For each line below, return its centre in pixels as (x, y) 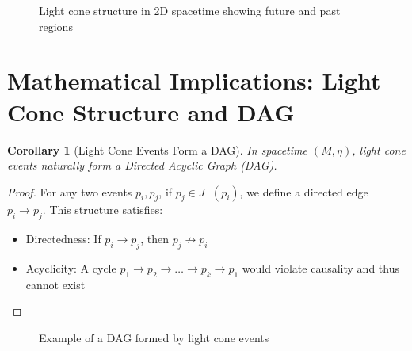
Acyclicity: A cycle (71, 268)
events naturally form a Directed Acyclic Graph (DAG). (142, 165)
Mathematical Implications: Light (194, 80)
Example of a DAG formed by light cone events (154, 338)
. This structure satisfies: (103, 210)
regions (56, 26)
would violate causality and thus (320, 268)
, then (154, 239)
